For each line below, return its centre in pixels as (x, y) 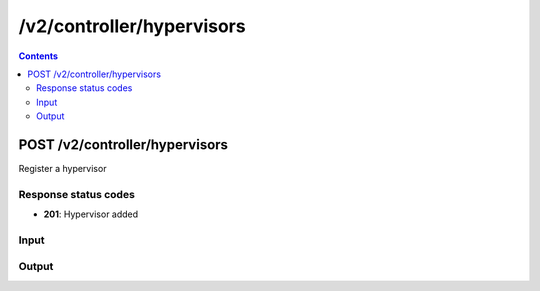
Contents (38, 56)
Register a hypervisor (62, 169)
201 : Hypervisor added (91, 214)
